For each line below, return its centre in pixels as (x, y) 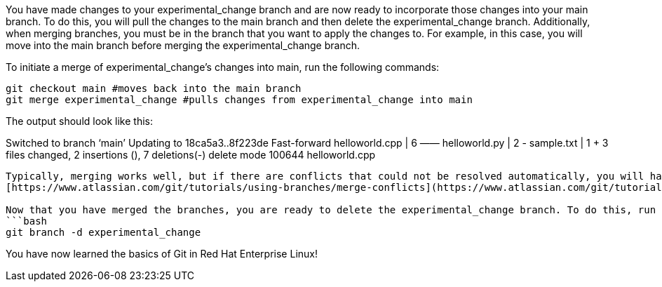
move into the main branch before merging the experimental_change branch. (183, 45)
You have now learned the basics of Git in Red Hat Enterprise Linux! (162, 254)
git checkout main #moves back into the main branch (154, 88)
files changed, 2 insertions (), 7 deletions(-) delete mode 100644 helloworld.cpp (191, 155)
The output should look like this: (79, 121)
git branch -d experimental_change (103, 232)
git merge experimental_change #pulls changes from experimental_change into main (239, 100)
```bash (27, 221)
